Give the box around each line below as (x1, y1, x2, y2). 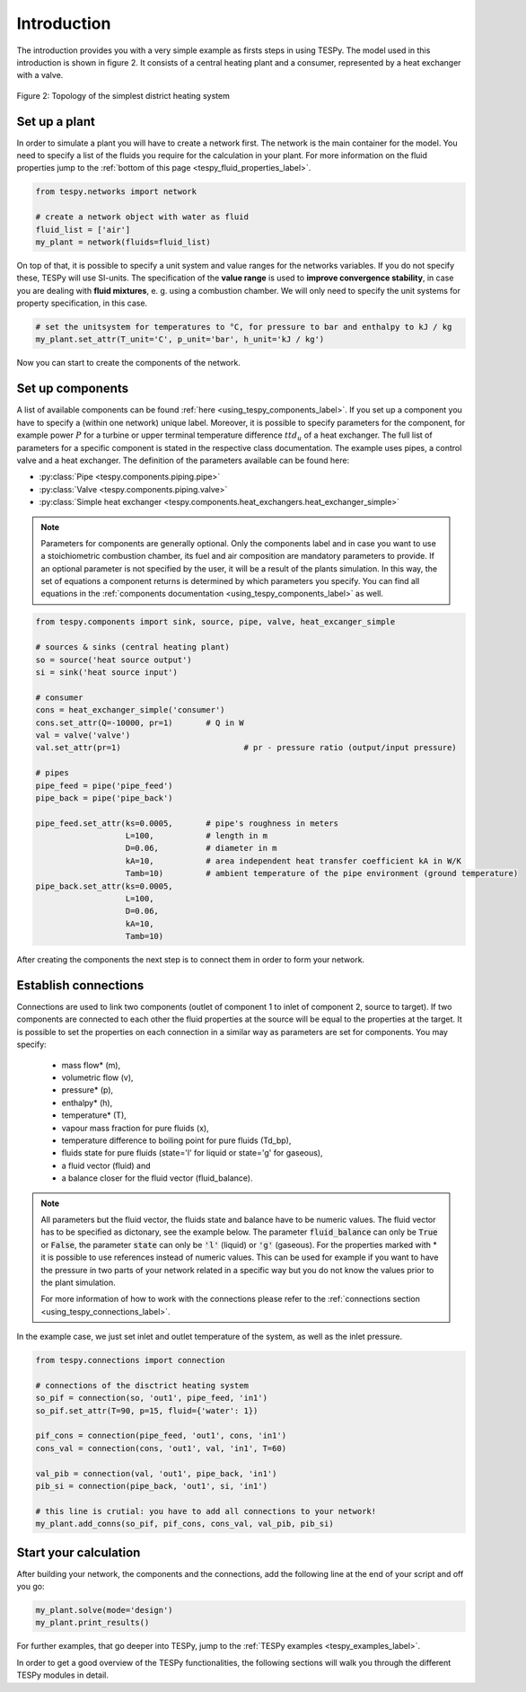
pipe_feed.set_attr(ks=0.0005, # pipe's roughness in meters (35, 818, 339, 828)
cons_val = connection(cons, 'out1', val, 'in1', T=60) (35, 1443, 287, 1453)
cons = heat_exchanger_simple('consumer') (35, 705, 225, 715)
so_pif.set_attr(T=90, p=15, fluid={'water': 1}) (35, 1405, 259, 1415)
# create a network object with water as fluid (35, 212, 249, 222)
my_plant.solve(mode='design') (35, 1605, 174, 1616)
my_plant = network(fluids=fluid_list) (35, 236, 211, 247)
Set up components (16, 381, 129, 396)
